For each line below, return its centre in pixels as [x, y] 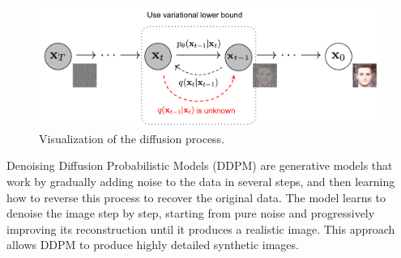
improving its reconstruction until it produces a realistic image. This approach [201, 228]
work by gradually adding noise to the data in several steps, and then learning [201, 181]
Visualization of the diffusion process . [132, 138]
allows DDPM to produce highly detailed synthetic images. [153, 245]
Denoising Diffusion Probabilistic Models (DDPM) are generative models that [200, 165]
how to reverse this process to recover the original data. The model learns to [196, 197]
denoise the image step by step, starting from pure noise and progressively [191, 213]
